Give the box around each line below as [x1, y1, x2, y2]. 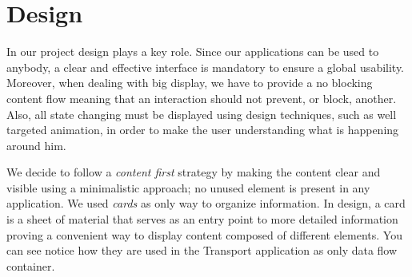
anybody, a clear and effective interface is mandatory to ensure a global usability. [6, 58, 405, 75]
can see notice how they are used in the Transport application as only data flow [6, 242, 398, 259]
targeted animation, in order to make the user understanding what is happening [6, 121, 399, 138]
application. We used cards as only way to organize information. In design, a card [6, 195, 406, 212]
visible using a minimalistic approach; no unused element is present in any [6, 179, 370, 196]
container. [6, 257, 55, 274]
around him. [6, 137, 66, 153]
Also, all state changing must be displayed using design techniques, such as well [6, 105, 397, 122]
